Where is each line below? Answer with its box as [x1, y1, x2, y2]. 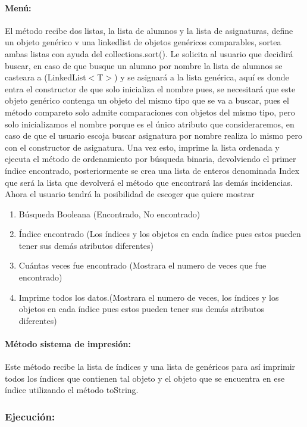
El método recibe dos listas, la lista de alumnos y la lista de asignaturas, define [5, 24, 293, 36]
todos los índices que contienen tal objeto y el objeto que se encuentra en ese [5, 372, 285, 384]
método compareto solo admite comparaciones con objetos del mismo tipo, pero [5, 105, 295, 118]
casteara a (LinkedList [5, 71, 86, 83]
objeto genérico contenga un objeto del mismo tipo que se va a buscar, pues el [5, 94, 289, 107]
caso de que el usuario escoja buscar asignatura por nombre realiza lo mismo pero [5, 129, 303, 142]
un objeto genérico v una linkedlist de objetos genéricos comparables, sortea [5, 36, 281, 48]
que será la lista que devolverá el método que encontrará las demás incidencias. [5, 176, 293, 188]
